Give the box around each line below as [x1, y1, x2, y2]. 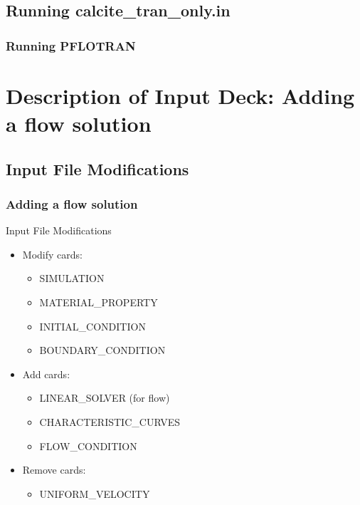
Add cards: [22, 366, 70, 381]
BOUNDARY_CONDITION [39, 343, 166, 358]
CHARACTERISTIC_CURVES [39, 414, 180, 429]
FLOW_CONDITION [39, 438, 137, 453]
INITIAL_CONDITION [39, 318, 146, 333]
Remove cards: [22, 462, 86, 477]
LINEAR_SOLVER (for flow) [39, 390, 170, 405]
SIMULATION [39, 271, 105, 286]
